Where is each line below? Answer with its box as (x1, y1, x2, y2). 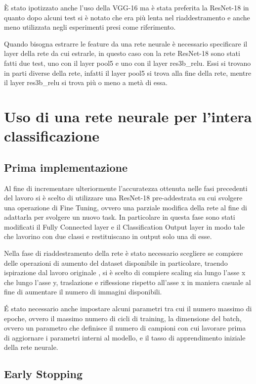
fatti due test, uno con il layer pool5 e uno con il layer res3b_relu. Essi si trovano (4, 57, 251, 68)
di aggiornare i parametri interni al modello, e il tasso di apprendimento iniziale (4, 332, 246, 342)
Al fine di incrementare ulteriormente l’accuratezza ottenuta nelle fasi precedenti (4, 183, 248, 193)
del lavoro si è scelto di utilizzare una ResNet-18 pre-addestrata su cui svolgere (4, 192, 243, 203)
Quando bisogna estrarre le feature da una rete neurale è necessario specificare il (4, 38, 248, 48)
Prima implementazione (4, 159, 128, 175)
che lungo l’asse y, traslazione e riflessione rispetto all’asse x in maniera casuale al (4, 277, 251, 287)
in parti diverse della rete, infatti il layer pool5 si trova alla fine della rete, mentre (4, 67, 252, 78)
